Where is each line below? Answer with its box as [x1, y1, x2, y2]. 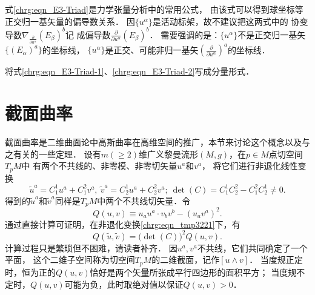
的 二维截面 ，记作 [151, 253, 220, 266]
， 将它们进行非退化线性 [201, 159, 298, 172]
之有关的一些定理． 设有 [5, 147, 101, 160]
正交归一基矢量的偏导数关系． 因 [5, 15, 135, 27]
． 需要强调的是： [149, 28, 220, 41]
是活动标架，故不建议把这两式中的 [152, 15, 288, 27]
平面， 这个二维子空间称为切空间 [5, 253, 135, 266]
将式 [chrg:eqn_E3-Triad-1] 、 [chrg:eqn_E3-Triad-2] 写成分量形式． [5, 65, 254, 78]
